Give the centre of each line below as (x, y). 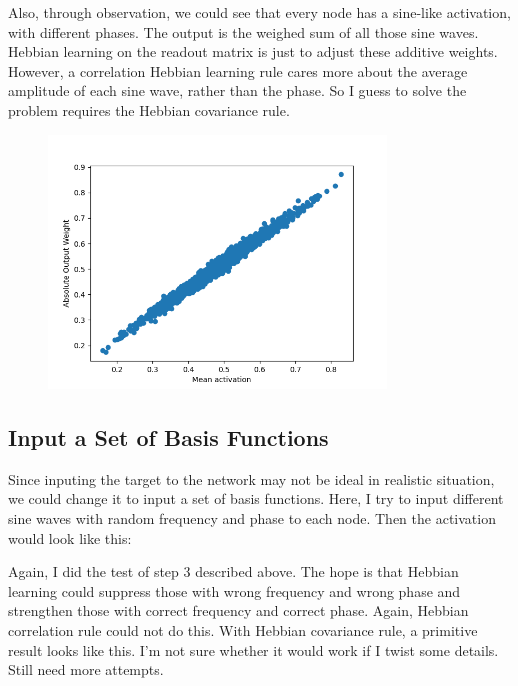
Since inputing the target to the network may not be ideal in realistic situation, (251, 478)
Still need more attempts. (86, 669)
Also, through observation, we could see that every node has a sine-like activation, (259, 12)
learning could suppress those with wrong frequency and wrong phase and (234, 590)
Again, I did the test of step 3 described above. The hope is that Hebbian (233, 571)
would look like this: (70, 537)
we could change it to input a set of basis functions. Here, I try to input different (256, 498)
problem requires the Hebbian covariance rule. (149, 109)
